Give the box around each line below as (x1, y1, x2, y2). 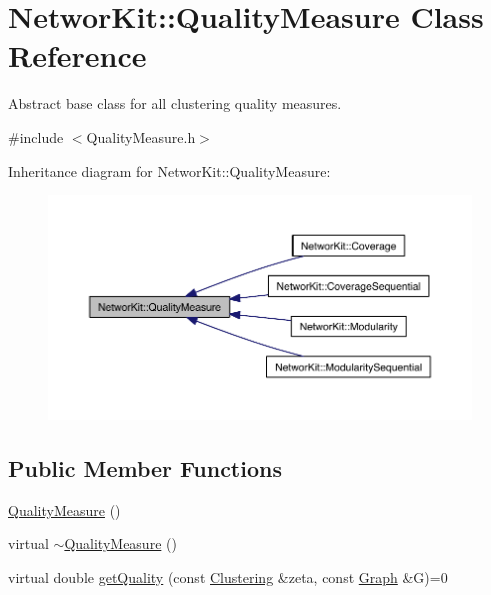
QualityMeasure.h (86, 126, 196, 147)
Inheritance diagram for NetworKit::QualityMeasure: (8, 160, 331, 181)
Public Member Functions (8, 452, 282, 483)
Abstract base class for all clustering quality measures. (8, 93, 342, 114)
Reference (8, 35, 147, 76)
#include (8, 126, 64, 147)
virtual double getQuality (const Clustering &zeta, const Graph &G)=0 (8, 566, 448, 587)
